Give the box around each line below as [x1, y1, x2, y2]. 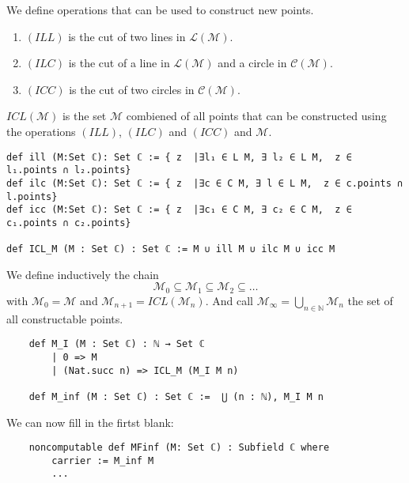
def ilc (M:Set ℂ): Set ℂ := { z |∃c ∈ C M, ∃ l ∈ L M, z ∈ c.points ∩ [6, 177, 403, 189]
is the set [62, 108, 107, 124]
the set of [347, 292, 393, 308]
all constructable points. [6, 310, 123, 326]
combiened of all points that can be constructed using [126, 108, 387, 124]
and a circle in [218, 55, 287, 71]
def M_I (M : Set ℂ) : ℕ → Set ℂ [28, 338, 205, 350]
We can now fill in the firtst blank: [6, 413, 174, 430]
